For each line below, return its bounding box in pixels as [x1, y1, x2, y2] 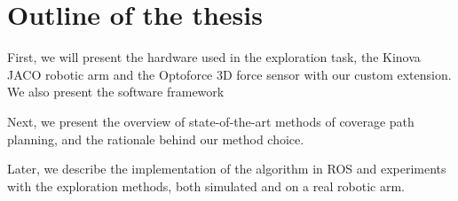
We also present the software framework [7, 82, 225, 101]
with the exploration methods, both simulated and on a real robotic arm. [7, 176, 405, 195]
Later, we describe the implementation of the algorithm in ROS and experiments [7, 159, 446, 178]
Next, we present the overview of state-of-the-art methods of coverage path [7, 112, 415, 130]
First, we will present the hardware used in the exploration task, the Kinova [7, 48, 421, 66]
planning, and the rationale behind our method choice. [7, 129, 304, 148]
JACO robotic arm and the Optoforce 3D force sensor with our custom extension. [7, 65, 452, 83]
